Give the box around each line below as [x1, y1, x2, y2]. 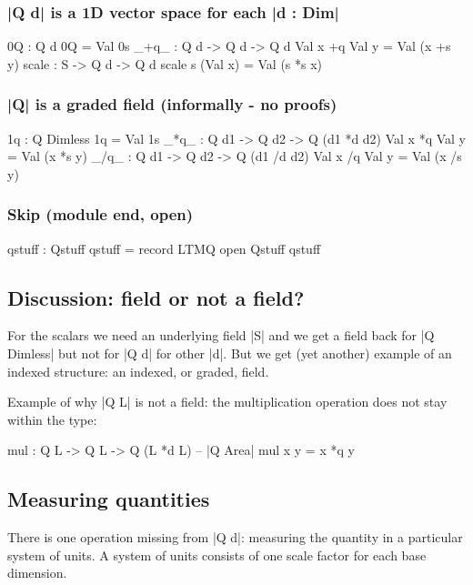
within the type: [7, 409, 97, 429]
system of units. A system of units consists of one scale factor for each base [7, 545, 427, 564]
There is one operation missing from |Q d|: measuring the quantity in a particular [7, 528, 463, 547]
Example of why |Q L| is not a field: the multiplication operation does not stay [7, 392, 448, 411]
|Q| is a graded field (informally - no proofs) [7, 93, 337, 116]
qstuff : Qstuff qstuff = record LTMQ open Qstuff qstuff [7, 238, 321, 257]
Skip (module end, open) [7, 203, 194, 226]
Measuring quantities [7, 485, 210, 513]
